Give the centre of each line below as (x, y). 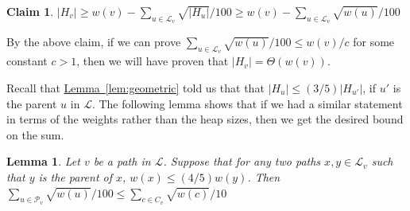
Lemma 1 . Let (43, 161)
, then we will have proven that (153, 61)
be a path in (122, 161)
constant (27, 61)
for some (374, 42)
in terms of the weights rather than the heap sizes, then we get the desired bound (205, 119)
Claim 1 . (30, 11)
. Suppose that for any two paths (242, 161)
